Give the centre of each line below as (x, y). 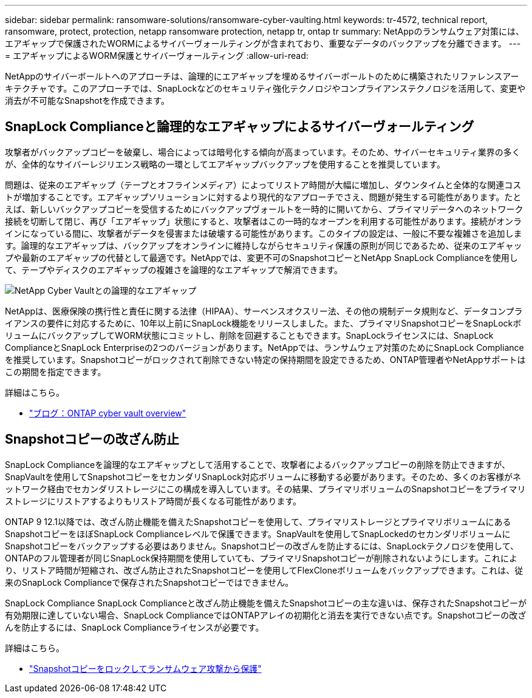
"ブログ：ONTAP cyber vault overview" (108, 413)
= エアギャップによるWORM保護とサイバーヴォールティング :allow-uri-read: (157, 56)
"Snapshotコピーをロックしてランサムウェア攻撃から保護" (145, 668)
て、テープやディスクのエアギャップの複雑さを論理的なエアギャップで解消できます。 (174, 269)
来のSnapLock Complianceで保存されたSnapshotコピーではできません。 (149, 582)
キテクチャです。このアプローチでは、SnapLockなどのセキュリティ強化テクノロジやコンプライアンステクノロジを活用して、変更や (265, 88)
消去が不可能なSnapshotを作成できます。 (87, 100)
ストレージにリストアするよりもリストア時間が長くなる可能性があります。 (153, 501)
